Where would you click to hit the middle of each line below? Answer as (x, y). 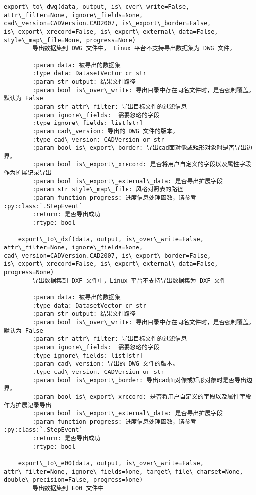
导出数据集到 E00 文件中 (68, 488)
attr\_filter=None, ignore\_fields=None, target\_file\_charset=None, (124, 471)
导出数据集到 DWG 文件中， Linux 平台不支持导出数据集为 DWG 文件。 (134, 49)
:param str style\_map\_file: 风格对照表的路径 (108, 189)
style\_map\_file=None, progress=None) (70, 40)
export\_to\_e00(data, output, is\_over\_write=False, (111, 463)
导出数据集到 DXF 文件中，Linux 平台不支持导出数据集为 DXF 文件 (129, 281)
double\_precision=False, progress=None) (74, 480)
